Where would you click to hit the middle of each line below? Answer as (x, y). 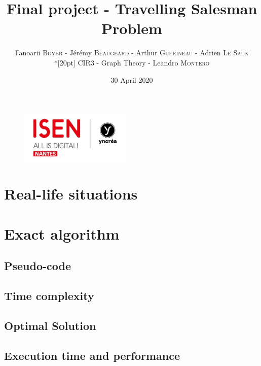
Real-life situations (71, 194)
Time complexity (49, 296)
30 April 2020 (132, 79)
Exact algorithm (62, 233)
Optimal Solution (50, 325)
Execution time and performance (92, 355)
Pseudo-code (38, 266)
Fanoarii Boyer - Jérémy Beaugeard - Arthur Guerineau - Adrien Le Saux (132, 53)
